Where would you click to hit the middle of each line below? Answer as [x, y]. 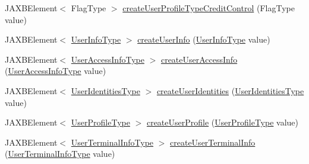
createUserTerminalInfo [213, 142]
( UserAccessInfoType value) [56, 71]
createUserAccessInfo [199, 59]
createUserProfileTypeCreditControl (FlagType [209, 8]
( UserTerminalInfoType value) [60, 154]
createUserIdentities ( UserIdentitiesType [230, 90]
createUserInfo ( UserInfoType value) [204, 39]
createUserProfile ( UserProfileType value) [223, 122]
